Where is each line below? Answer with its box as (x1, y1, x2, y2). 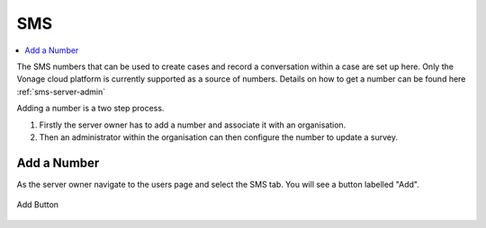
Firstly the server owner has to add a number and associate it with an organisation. (39, 119, 346, 130)
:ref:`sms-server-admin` (16, 86, 106, 97)
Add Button (16, 199, 58, 210)
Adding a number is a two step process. (16, 103, 165, 114)
